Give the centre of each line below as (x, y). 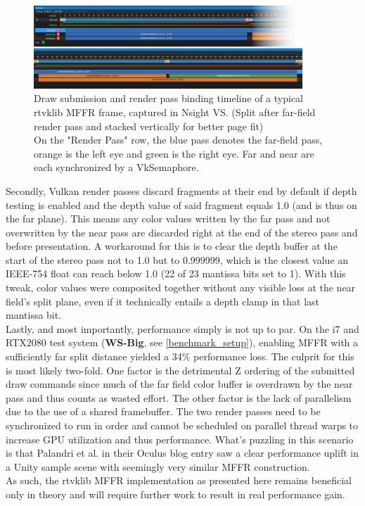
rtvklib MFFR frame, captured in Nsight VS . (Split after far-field (175, 112)
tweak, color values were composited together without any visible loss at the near (181, 287)
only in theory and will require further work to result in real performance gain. (175, 494)
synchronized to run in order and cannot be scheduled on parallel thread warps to (182, 425)
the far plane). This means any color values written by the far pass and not (168, 219)
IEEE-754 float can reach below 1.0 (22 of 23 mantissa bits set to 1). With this (176, 273)
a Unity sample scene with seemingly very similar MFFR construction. (158, 466)
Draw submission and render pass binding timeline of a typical (168, 98)
